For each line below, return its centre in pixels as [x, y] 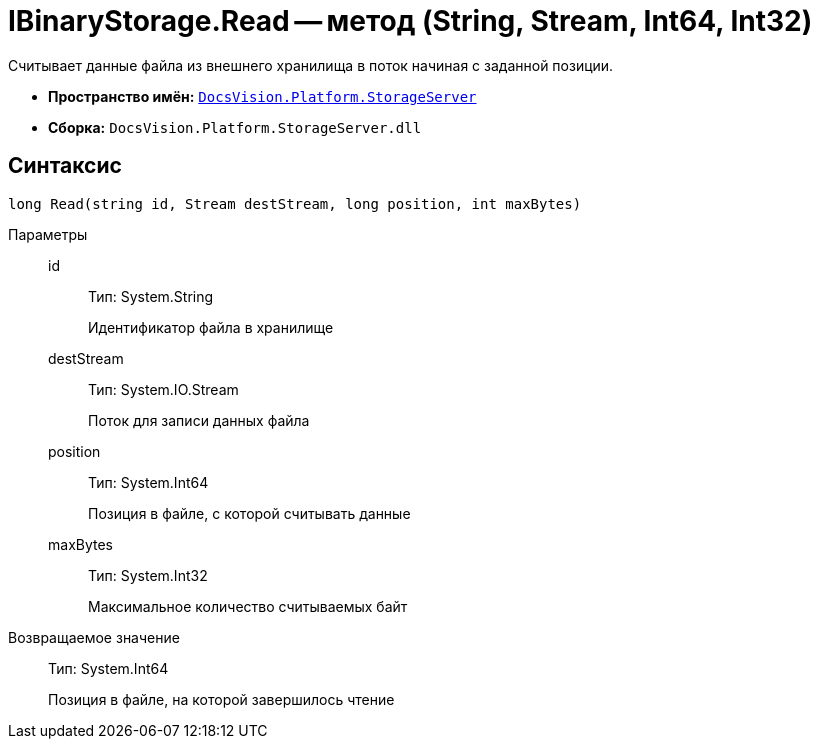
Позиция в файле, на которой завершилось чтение [221, 699]
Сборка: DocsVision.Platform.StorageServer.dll [235, 127]
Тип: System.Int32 [148, 575]
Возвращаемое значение [94, 637]
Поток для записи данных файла [199, 420]
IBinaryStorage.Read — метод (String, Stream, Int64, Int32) [410, 21]
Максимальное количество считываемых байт [248, 606]
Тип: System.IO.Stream [163, 389]
